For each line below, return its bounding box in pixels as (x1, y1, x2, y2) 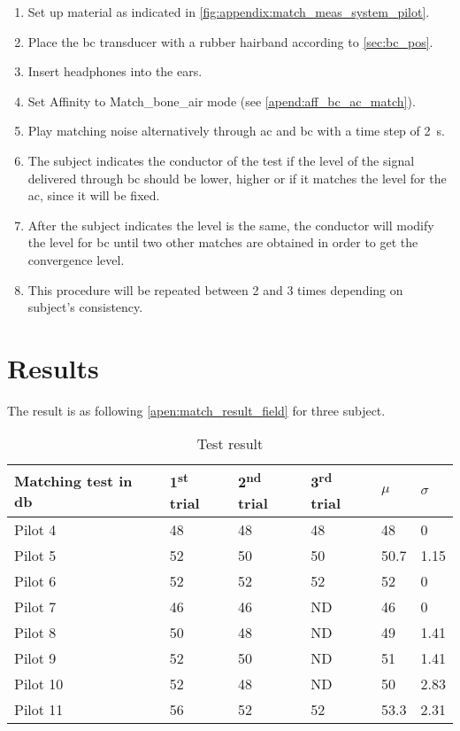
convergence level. (27, 250, 125, 268)
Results (7, 349, 99, 385)
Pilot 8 (14, 621, 57, 642)
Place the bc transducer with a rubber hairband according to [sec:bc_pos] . (27, 32, 433, 51)
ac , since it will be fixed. (27, 186, 160, 205)
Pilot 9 (14, 647, 57, 668)
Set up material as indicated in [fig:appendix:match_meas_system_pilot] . (27, 3, 430, 20)
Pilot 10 (14, 673, 64, 694)
